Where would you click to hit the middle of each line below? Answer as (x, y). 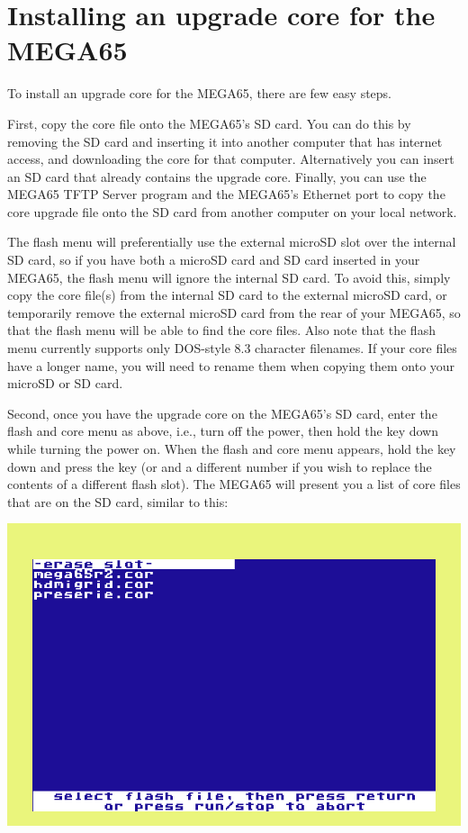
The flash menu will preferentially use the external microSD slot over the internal (232, 242)
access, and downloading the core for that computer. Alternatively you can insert (231, 159)
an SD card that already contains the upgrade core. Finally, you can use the (217, 176)
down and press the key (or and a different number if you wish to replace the (220, 466)
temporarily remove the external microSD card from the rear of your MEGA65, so (234, 312)
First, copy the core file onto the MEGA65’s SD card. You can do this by (209, 123)
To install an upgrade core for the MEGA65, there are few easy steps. (199, 93)
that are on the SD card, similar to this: (118, 501)
